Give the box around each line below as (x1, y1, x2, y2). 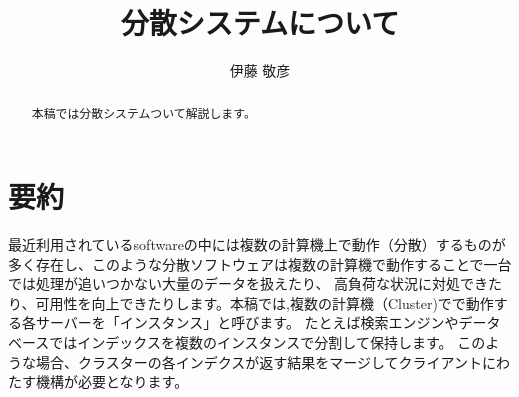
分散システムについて (120, 2, 400, 43)
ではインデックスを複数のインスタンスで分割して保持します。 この (49, 332, 486, 353)
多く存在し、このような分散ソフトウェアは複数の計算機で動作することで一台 (8, 253, 512, 274)
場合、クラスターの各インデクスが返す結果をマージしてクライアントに (35, 351, 497, 372)
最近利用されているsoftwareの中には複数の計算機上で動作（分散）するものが (8, 234, 506, 255)
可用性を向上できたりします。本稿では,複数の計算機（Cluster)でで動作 (35, 292, 494, 313)
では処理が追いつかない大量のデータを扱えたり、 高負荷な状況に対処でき (8, 273, 489, 294)
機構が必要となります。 (35, 371, 189, 392)
